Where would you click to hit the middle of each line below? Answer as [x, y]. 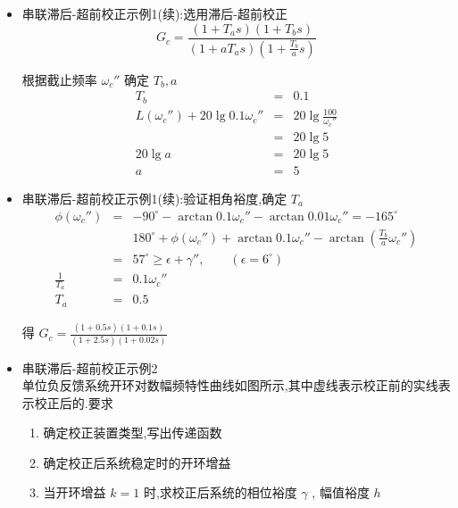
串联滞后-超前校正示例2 [90, 367]
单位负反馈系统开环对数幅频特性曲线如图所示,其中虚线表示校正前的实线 [230, 385]
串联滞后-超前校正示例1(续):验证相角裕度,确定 [154, 198]
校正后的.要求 [74, 402]
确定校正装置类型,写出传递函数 [133, 433]
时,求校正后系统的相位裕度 [220, 492]
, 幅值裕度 [341, 492]
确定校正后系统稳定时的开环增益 [137, 462]
